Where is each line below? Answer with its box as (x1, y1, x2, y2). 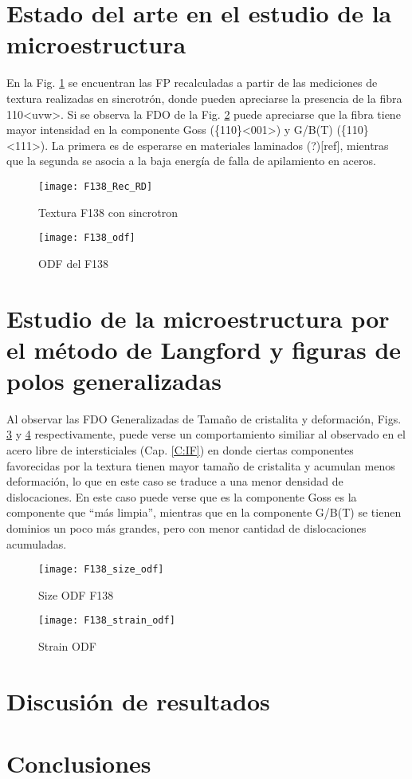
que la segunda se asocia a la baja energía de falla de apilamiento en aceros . (6, 152, 376, 169)
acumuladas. (6, 535, 67, 552)
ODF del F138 (38, 254, 109, 271)
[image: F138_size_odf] (38, 564, 164, 576)
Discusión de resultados (6, 684, 270, 717)
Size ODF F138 (38, 586, 114, 603)
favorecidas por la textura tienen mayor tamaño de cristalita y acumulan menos (6, 457, 395, 474)
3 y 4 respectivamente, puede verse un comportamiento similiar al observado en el (6, 426, 406, 443)
